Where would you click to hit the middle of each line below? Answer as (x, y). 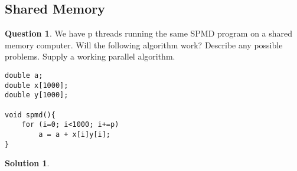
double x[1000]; (37, 85)
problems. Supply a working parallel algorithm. (90, 56)
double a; (24, 75)
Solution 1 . (27, 163)
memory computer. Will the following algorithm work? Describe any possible (144, 45)
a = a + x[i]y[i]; (74, 134)
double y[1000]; (37, 95)
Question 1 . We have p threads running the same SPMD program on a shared (149, 33)
